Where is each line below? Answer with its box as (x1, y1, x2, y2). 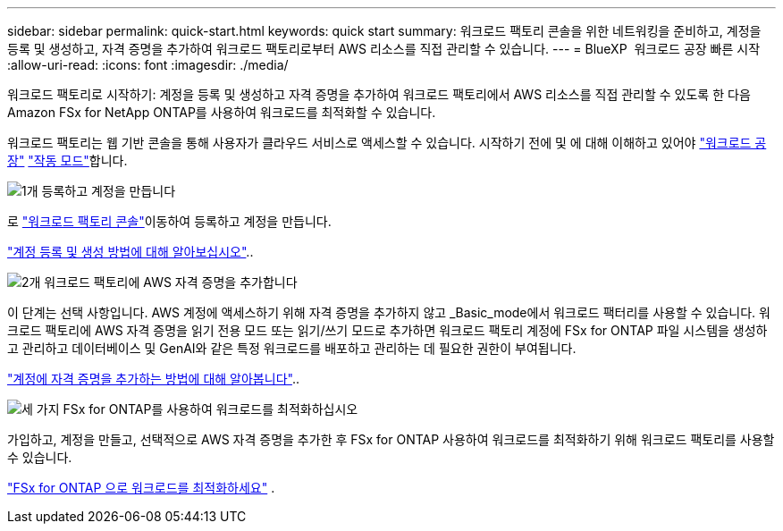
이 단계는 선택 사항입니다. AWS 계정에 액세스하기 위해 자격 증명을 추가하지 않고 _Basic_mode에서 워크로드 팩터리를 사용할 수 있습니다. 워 (7, 305, 770, 320)
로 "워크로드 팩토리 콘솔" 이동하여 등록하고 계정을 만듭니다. (7, 214, 332, 229)
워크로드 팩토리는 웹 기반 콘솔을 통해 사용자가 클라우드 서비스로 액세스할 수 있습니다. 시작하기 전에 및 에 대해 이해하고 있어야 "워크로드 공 (7, 135, 767, 150)
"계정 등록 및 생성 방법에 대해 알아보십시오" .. (7, 244, 254, 259)
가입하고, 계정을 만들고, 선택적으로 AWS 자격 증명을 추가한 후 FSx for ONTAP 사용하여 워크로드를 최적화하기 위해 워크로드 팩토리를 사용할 (7, 432, 775, 447)
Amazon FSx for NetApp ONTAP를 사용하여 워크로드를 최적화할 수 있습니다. (7, 105, 436, 120)
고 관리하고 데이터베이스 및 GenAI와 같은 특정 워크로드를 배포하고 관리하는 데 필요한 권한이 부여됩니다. (7, 341, 577, 356)
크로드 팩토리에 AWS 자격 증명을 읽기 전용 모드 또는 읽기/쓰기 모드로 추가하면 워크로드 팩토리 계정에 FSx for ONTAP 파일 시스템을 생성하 (7, 323, 768, 338)
